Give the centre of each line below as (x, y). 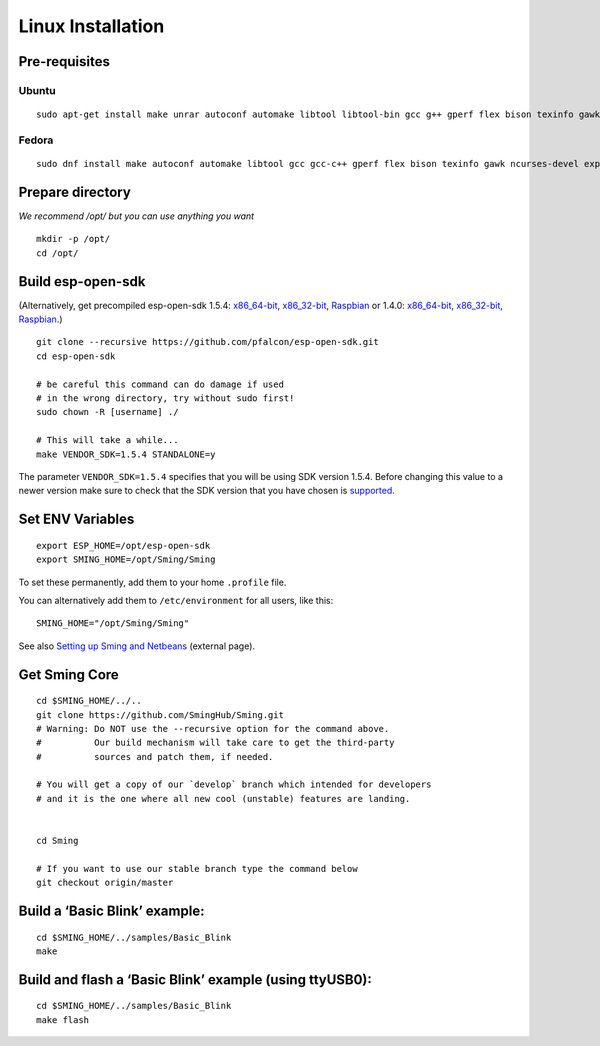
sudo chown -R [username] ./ (107, 412)
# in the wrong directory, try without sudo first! (165, 398)
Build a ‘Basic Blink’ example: (111, 911)
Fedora (36, 140)
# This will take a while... (107, 440)
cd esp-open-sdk (76, 356)
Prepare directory (75, 191)
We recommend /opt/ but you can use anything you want (136, 216)
